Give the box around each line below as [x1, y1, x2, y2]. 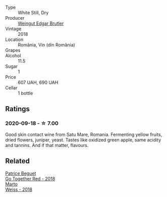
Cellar [5, 85, 18, 90]
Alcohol [5, 53, 21, 59]
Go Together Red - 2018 [5, 175, 55, 181]
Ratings [5, 105, 30, 113]
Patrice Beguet [5, 170, 36, 176]
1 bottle [18, 90, 33, 96]
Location [5, 36, 24, 42]
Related [5, 157, 30, 166]
